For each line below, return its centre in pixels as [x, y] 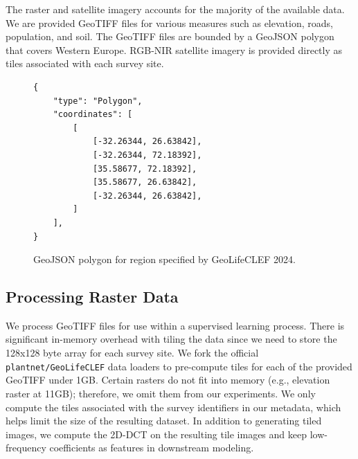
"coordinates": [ [93, 115]
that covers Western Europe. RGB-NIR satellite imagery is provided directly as [174, 49]
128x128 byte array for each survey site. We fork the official [132, 353]
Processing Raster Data [92, 297]
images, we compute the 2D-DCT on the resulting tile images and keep [156, 434]
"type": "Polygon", [98, 101]
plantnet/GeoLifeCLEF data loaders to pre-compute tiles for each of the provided [179, 366]
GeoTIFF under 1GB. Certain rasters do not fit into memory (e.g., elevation [168, 380]
